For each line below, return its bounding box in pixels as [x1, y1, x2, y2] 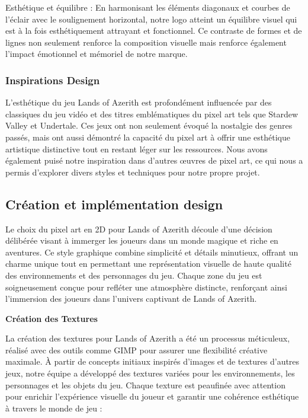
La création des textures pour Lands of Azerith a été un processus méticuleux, [5, 332, 290, 344]
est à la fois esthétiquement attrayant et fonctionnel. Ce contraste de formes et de [5, 24, 302, 37]
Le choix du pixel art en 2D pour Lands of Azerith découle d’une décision [5, 222, 272, 235]
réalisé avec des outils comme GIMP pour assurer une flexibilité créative [5, 343, 268, 356]
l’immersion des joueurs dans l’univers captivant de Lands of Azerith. [5, 292, 257, 305]
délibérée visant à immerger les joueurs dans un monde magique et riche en [5, 234, 278, 247]
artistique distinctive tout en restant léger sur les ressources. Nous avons [5, 142, 268, 155]
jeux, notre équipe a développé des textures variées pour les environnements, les [5, 367, 295, 379]
